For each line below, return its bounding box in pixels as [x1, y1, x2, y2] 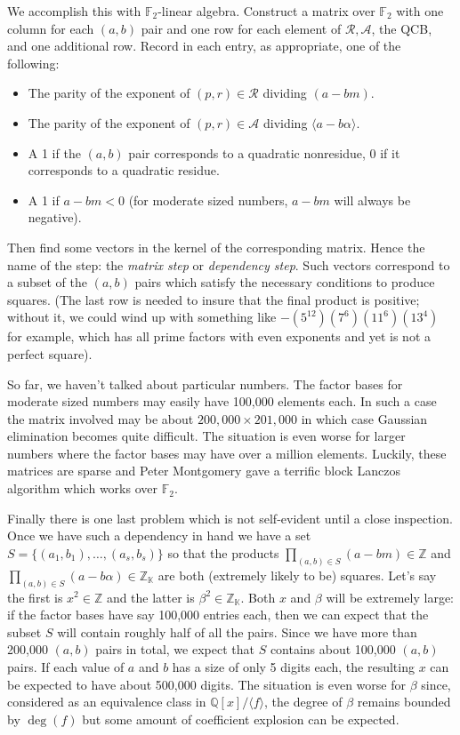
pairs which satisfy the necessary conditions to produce [134, 273, 435, 292]
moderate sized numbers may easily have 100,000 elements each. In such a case [7, 392, 437, 411]
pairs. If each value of [7, 657, 125, 675]
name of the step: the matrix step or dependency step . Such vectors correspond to [7, 255, 450, 274]
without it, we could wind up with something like [7, 308, 277, 326]
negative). [28, 208, 82, 227]
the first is [7, 587, 63, 606]
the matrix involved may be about [7, 409, 194, 427]
